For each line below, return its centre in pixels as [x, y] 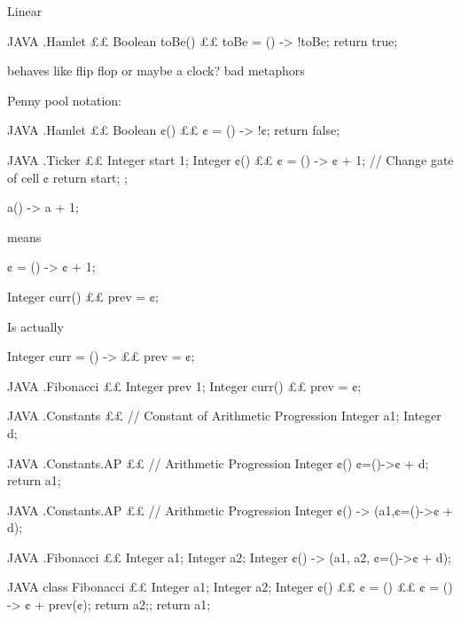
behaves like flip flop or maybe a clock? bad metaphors [156, 71]
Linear [25, 11]
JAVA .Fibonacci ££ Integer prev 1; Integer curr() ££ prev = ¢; [184, 385]
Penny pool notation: [64, 100]
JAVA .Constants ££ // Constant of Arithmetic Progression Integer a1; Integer [224, 416]
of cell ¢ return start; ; [67, 177]
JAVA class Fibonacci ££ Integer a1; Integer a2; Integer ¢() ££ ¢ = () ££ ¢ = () [230, 587]
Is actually [35, 326]
